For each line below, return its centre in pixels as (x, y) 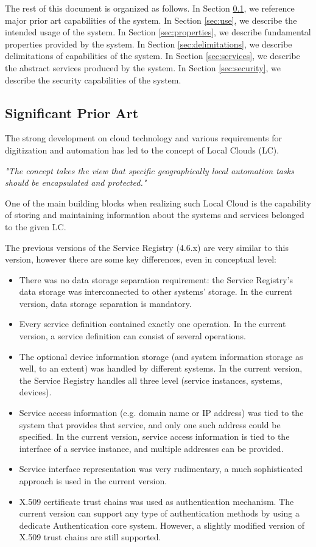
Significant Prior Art (72, 112)
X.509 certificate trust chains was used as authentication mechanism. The (156, 501)
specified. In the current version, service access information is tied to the (154, 436)
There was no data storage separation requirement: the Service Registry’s (156, 279)
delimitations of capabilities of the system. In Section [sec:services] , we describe (153, 56)
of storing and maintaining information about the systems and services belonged (155, 215)
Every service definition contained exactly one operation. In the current (153, 324)
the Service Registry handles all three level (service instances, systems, (151, 380)
